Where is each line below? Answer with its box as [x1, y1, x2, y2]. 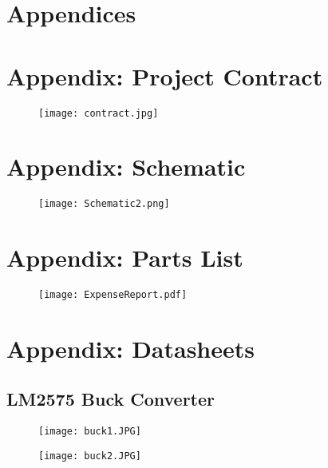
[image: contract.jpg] [38, 107, 159, 119]
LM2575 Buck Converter [6, 387, 215, 411]
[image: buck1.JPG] [38, 426, 141, 438]
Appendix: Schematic [6, 150, 246, 183]
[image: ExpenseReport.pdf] [38, 289, 188, 301]
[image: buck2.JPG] [38, 450, 141, 462]
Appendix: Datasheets [6, 331, 255, 364]
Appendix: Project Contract [6, 59, 323, 92]
